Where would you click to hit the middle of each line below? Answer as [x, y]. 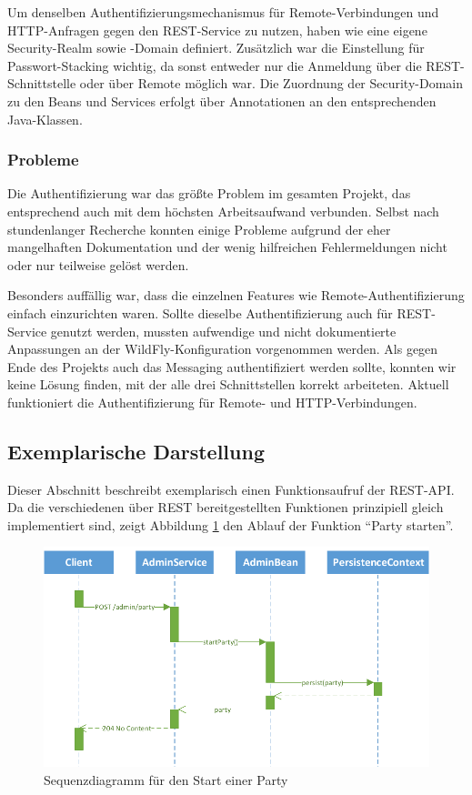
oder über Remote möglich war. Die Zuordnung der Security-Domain [271, 83]
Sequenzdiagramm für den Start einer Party [166, 779]
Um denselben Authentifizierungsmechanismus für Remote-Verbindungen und [223, 12]
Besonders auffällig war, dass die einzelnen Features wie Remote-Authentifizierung [236, 295]
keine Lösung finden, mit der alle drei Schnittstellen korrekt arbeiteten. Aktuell [228, 384]
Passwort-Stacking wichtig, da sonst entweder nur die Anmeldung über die [215, 65]
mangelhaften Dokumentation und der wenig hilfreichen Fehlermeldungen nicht [227, 247]
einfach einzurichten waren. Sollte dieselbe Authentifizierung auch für [200, 312]
